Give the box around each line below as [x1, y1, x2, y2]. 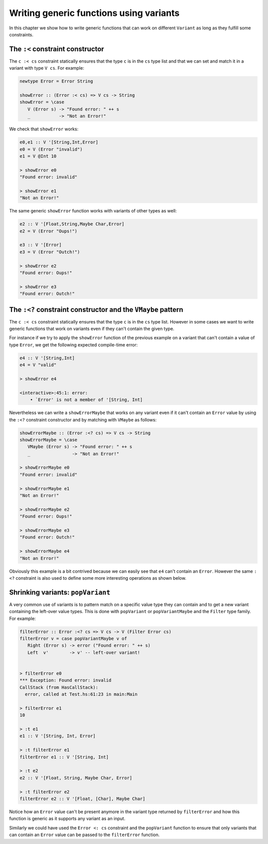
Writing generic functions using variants [9, 7, 180, 18]
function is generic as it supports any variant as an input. [9, 816, 126, 822]
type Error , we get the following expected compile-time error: [9, 341, 138, 348]
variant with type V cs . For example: [9, 65, 84, 71]
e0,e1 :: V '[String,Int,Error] [19, 139, 99, 145]
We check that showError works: [9, 126, 79, 132]
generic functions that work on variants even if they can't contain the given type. [9, 326, 175, 332]
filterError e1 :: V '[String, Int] [19, 754, 109, 760]
